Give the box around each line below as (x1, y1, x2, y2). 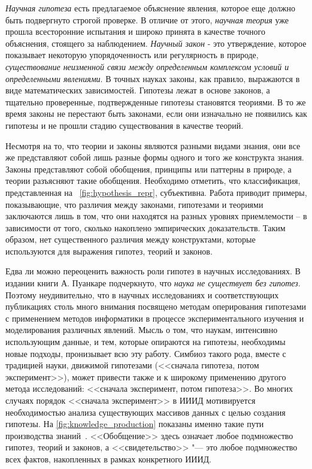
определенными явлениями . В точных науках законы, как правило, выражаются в (5, 72, 300, 84)
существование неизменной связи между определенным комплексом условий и (5, 60, 289, 72)
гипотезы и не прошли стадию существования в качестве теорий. (5, 119, 244, 131)
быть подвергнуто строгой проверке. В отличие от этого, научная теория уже (5, 13, 289, 26)
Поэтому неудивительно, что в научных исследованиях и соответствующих (5, 288, 279, 301)
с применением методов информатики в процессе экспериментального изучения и (5, 311, 304, 324)
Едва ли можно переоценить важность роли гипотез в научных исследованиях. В (5, 265, 301, 277)
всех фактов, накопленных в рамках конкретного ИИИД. (5, 452, 211, 465)
